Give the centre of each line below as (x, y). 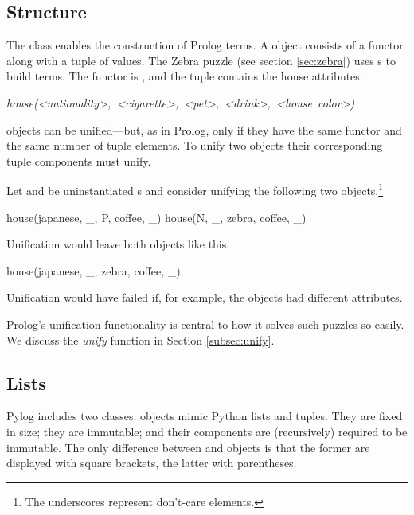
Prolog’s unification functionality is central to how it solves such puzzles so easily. (205, 324)
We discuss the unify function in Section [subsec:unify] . (141, 339)
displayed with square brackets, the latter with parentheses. (152, 463)
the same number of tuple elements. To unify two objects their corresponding (195, 145)
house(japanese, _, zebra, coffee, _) (94, 270)
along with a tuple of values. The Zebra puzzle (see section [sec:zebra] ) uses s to (201, 60)
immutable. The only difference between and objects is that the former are (188, 447)
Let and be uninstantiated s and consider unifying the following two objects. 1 (195, 189)
